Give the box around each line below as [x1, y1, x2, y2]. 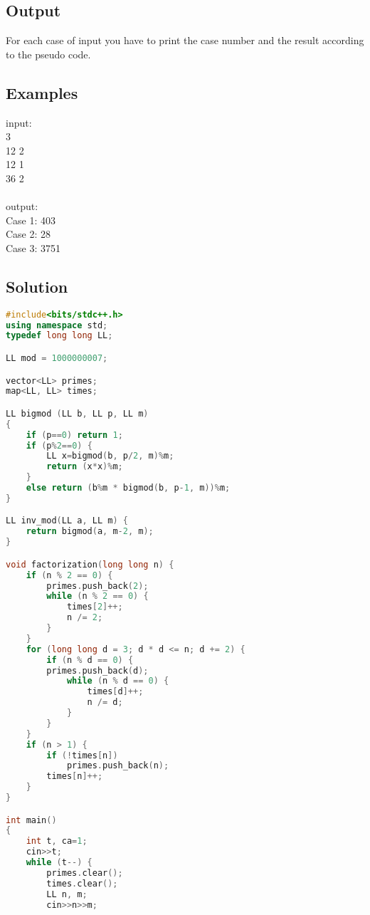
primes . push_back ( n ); [66, 760, 169, 771]
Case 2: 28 [6, 226, 51, 241]
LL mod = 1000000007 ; [6, 353, 108, 364]
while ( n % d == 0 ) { [66, 676, 169, 686]
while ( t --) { [26, 857, 92, 868]
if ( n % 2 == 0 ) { [26, 570, 113, 580]
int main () [6, 815, 57, 825]
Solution [6, 275, 68, 297]
